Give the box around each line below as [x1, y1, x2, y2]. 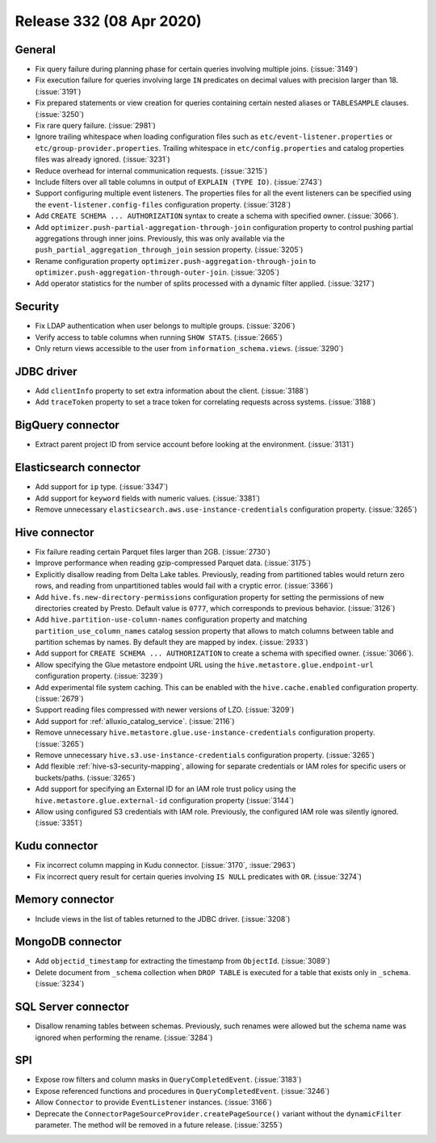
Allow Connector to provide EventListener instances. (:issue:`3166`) [35, 1098, 272, 1107]
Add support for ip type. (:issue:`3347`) [35, 482, 169, 492]
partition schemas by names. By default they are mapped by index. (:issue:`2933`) [35, 638, 308, 647]
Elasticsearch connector [15, 461, 141, 475]
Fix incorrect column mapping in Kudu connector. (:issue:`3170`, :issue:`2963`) [35, 860, 296, 870]
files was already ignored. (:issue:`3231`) [35, 154, 170, 165]
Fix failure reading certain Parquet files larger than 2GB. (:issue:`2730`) [35, 546, 270, 556]
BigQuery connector [15, 418, 120, 432]
